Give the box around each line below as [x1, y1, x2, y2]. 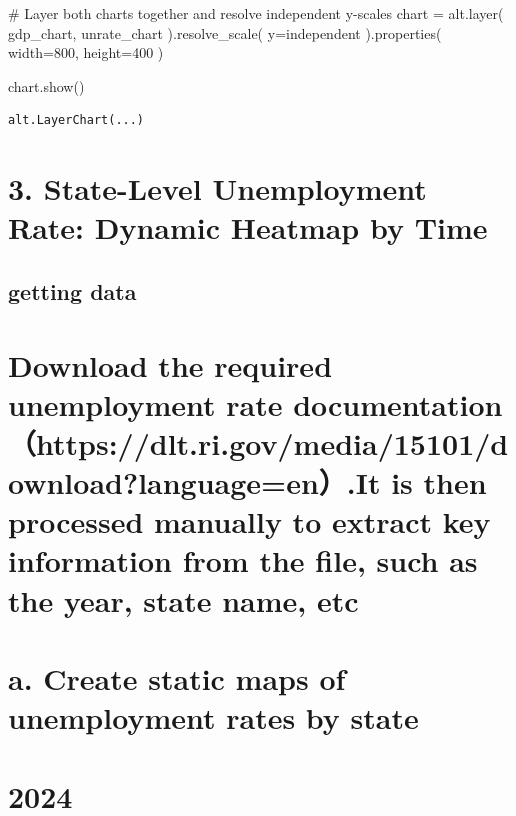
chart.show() [8, 75, 85, 96]
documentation [293, 383, 503, 424]
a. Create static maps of [8, 658, 346, 698]
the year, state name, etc [8, 579, 359, 620]
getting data [8, 275, 137, 306]
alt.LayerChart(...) [8, 113, 145, 128]
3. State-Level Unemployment [8, 168, 427, 209]
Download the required [8, 344, 333, 385]
